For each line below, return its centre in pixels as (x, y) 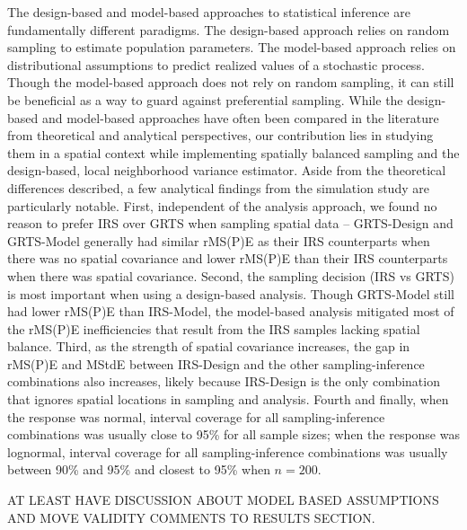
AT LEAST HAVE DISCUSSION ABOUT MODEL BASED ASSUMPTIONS (223, 500)
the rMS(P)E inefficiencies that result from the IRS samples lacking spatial (214, 328)
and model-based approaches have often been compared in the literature (240, 117)
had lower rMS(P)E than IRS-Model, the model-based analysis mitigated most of (231, 311)
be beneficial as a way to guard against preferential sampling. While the (205, 99)
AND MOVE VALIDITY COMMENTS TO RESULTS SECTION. (191, 517)
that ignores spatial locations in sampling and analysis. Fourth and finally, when (228, 399)
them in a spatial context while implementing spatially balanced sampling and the (233, 152)
